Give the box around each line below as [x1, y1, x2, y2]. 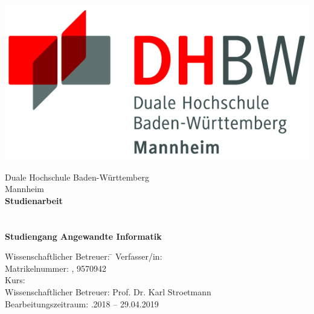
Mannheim [5, 182, 44, 195]
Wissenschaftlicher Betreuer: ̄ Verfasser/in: [5, 250, 162, 263]
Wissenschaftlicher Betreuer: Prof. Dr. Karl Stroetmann [5, 285, 211, 298]
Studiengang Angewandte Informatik [5, 229, 162, 242]
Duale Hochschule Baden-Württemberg [5, 170, 149, 183]
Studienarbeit [5, 194, 63, 207]
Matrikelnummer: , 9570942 [5, 261, 107, 274]
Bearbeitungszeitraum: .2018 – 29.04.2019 [5, 297, 159, 310]
